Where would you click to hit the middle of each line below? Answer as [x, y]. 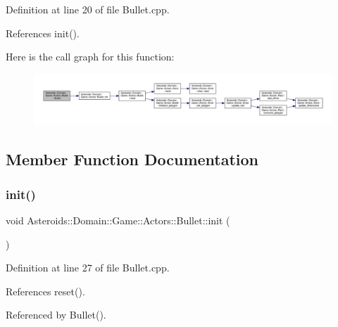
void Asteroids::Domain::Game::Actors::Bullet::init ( [118, 220]
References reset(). [45, 291]
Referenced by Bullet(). [56, 315]
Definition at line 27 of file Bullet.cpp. [88, 268]
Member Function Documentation [132, 159]
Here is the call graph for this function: [90, 57]
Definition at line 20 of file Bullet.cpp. [88, 9]
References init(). [43, 33]
